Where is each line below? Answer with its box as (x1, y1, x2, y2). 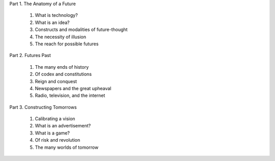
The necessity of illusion (35, 34, 87, 40)
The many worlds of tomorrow (35, 144, 99, 150)
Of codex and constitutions (35, 71, 92, 77)
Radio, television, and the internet (35, 92, 105, 99)
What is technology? (35, 12, 78, 18)
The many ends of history (35, 64, 89, 70)
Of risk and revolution (35, 137, 80, 143)
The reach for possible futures (35, 41, 99, 47)
